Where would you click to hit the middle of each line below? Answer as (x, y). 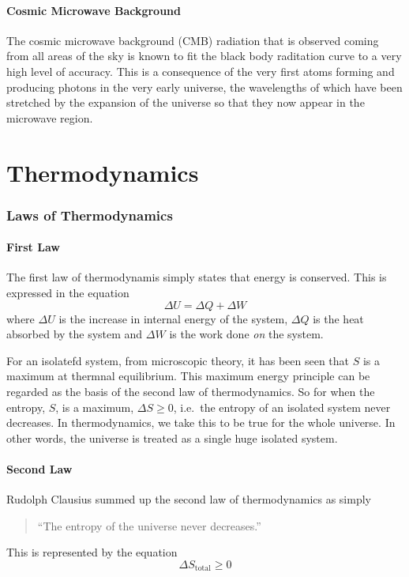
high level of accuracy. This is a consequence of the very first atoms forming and (201, 71)
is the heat (338, 318)
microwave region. (50, 117)
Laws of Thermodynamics (90, 215)
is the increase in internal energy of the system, (173, 318)
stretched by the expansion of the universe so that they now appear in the (186, 102)
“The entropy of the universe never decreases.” (149, 525)
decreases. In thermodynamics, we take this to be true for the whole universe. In (201, 422)
